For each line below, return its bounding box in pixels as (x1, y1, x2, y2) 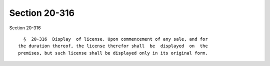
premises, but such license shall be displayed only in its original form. (18, 50, 208, 56)
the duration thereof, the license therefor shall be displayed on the (18, 43, 208, 49)
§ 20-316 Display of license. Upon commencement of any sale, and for (23, 36, 208, 42)
